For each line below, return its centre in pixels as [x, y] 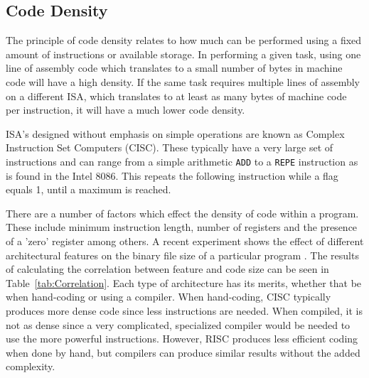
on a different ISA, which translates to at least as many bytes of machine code [176, 96]
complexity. [31, 366]
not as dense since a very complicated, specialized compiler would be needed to [178, 324]
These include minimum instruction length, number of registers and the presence [182, 227]
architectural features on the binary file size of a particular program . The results [182, 255]
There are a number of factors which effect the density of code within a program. [182, 213]
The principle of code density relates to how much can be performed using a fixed [184, 40]
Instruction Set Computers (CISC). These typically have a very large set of [170, 147]
